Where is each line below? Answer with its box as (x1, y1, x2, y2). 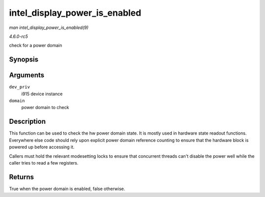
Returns (9, 172, 34, 181)
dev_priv (9, 84, 30, 90)
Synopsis (9, 56, 39, 64)
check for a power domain (9, 42, 62, 49)
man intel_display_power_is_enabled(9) (9, 25, 89, 30)
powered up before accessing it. (9, 144, 75, 150)
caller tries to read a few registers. (9, 160, 79, 166)
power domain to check (21, 105, 69, 111)
